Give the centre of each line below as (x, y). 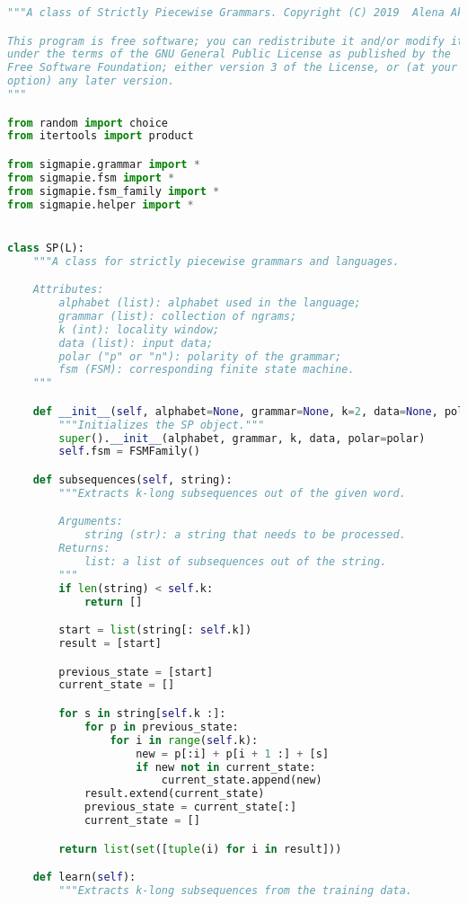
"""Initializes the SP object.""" (162, 425)
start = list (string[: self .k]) (155, 630)
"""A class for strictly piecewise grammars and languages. (216, 261)
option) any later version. (91, 81)
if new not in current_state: (226, 767)
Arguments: (91, 522)
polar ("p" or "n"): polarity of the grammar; (200, 356)
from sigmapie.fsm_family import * (114, 191)
